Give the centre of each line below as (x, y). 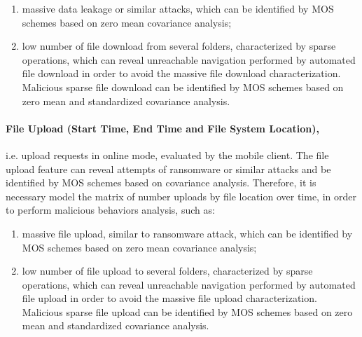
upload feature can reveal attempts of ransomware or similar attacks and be (168, 168)
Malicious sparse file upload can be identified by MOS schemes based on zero (187, 311)
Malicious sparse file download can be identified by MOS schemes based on (183, 87)
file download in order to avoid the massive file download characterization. (181, 73)
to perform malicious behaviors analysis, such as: (110, 210)
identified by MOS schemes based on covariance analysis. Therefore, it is (161, 183)
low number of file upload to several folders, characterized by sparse (167, 271)
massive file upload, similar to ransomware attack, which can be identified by (187, 233)
